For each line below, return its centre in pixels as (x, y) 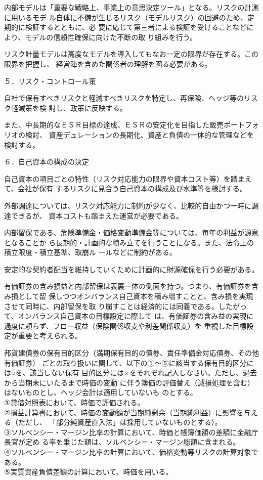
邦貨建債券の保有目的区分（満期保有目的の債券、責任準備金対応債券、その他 (131, 353)
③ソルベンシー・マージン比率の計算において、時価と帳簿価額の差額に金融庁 (131, 432)
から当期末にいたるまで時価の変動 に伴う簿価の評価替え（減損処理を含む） (129, 382)
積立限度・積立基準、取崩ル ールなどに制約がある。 (90, 252)
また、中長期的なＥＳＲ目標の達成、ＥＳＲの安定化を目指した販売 (114, 125)
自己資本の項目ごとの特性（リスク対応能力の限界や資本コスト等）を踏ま (124, 178)
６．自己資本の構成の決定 (47, 162)
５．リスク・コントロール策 (50, 81)
